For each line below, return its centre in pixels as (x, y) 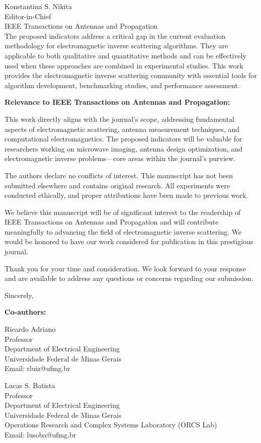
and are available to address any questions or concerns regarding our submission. (129, 278)
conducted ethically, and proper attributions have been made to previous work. (126, 195)
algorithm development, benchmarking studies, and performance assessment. (122, 85)
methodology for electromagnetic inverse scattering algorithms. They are (116, 46)
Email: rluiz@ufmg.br (37, 368)
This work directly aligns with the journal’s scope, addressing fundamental (119, 119)
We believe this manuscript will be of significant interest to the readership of (123, 212)
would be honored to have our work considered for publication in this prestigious (129, 241)
